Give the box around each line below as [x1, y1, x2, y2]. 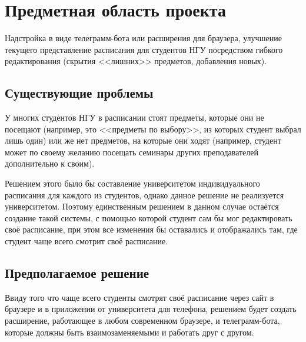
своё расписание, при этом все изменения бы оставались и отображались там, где [5, 223, 298, 235]
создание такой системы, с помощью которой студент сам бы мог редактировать [5, 211, 292, 224]
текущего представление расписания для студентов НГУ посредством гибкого [5, 43, 283, 55]
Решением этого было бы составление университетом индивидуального [5, 177, 260, 190]
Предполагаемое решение [5, 264, 149, 282]
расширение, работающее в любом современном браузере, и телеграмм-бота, [5, 314, 280, 327]
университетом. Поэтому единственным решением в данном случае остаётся [5, 200, 279, 212]
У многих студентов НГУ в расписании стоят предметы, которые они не [5, 111, 264, 124]
